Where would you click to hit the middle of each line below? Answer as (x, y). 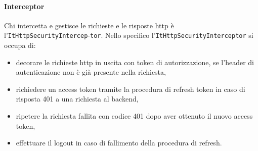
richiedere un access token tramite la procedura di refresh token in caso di (131, 89)
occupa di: (20, 45)
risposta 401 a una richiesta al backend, (77, 99)
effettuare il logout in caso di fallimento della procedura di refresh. (119, 143)
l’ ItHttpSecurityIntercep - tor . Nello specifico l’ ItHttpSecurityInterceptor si (129, 35)
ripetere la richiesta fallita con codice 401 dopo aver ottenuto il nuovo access (134, 116)
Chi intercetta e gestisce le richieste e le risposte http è (89, 25)
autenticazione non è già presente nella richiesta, (91, 72)
